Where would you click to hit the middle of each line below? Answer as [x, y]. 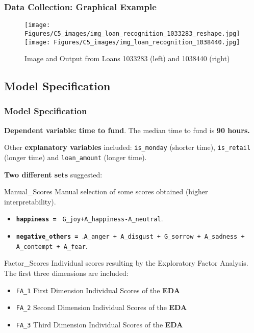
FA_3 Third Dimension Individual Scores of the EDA [99, 324]
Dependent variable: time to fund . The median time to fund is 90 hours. [127, 130]
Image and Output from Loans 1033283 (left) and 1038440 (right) [127, 58]
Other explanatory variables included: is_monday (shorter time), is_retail [128, 147]
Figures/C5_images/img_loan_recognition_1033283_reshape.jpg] [132, 33]
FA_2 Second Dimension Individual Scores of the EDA [101, 307]
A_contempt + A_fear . [52, 246]
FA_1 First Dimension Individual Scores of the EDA [98, 290]
